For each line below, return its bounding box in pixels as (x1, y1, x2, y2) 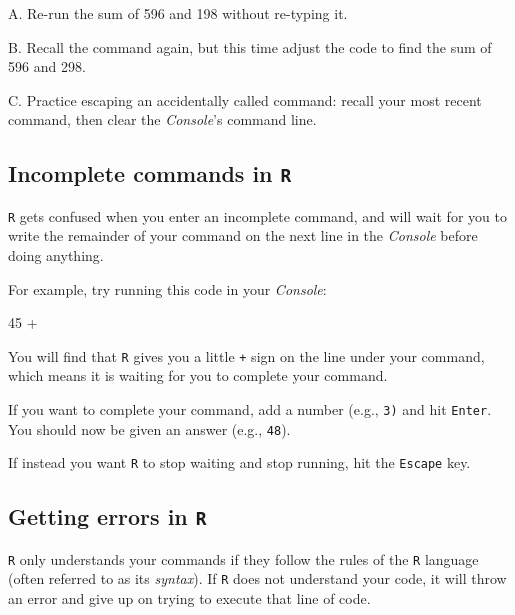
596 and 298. (8, 56, 86, 77)
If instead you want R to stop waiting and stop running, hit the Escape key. (8, 452, 471, 473)
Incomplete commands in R (8, 158, 292, 189)
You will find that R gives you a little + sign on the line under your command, (8, 345, 485, 366)
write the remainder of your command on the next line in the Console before (8, 225, 478, 246)
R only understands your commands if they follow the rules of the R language (8, 548, 479, 569)
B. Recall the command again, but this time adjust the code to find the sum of (8, 36, 492, 57)
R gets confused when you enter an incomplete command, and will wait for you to (8, 205, 507, 226)
